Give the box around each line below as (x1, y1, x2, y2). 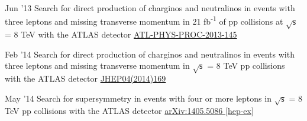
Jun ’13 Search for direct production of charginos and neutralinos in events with (5, 2, 295, 14)
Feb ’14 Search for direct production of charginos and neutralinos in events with (5, 48, 295, 60)
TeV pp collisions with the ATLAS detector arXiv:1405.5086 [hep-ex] (5, 105, 254, 117)
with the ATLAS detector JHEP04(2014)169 (5, 72, 166, 84)
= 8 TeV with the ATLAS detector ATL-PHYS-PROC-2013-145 (5, 28, 237, 41)
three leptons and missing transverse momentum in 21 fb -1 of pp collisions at (5, 14, 283, 28)
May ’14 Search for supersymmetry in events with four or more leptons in (5, 92, 272, 104)
